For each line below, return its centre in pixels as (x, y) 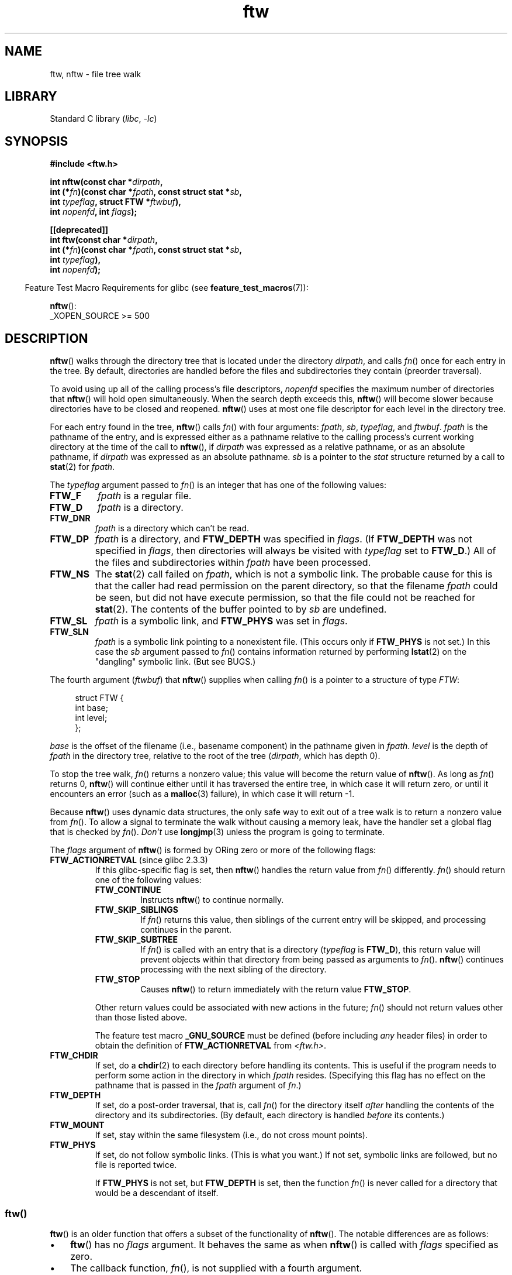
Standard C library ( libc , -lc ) (103, 119)
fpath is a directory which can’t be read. (172, 528)
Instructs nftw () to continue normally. (212, 900)
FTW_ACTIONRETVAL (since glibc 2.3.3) (129, 860)
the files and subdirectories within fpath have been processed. (233, 563)
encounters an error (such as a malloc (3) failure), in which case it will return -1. (202, 794)
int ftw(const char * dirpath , (104, 240)
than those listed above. (141, 1018)
